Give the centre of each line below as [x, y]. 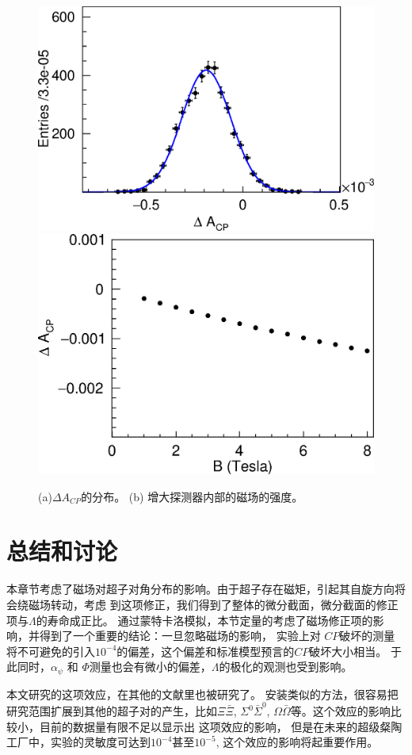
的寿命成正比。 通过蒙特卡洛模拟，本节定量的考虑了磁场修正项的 [204, 620]
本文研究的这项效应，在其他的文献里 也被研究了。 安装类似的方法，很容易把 [202, 694]
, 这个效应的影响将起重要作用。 [297, 742]
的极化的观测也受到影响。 [286, 667]
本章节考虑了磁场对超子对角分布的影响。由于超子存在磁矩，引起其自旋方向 [200, 589]
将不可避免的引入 [51, 651]
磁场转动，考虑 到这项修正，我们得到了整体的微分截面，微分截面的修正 [213, 604]
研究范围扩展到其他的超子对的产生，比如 [112, 711]
